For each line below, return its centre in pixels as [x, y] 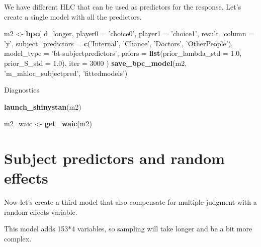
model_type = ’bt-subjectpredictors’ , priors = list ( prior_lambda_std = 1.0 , [123, 53]
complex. [18, 239]
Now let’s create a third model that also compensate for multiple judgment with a [130, 202]
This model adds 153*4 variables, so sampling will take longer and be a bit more [128, 229]
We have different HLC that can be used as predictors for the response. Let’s [123, 7]
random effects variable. [41, 212]
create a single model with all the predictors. [73, 16]
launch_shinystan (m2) [43, 106]
